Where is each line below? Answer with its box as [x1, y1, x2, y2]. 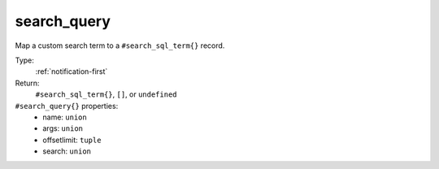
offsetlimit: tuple [42, 135, 102, 145]
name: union [42, 112, 87, 122]
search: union [42, 146, 91, 156]
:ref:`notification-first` [35, 67, 108, 76]
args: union [42, 123, 84, 133]
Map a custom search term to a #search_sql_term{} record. [15, 41, 225, 50]
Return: [15, 78, 40, 88]
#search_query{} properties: [15, 101, 119, 110]
